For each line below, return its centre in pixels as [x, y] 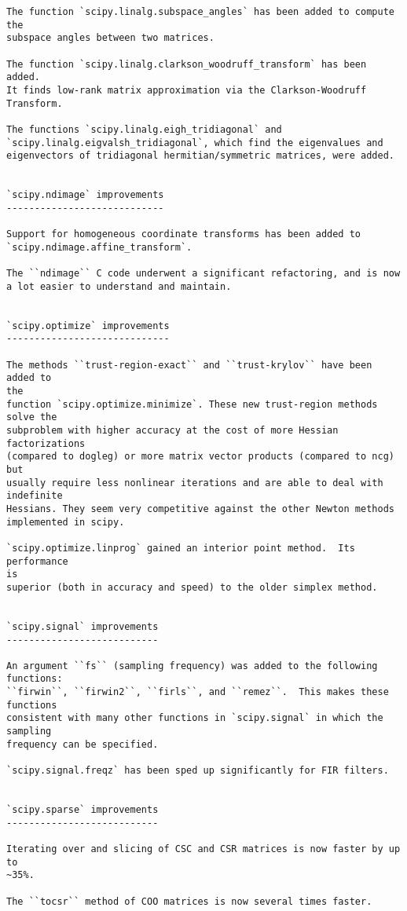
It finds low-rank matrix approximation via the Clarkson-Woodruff [187, 90]
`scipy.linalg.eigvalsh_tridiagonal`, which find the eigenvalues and [195, 143]
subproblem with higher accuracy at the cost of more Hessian [172, 430]
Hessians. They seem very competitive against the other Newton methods [200, 509]
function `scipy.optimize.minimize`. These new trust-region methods [192, 404]
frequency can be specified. [82, 744]
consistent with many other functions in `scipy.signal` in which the [195, 718]
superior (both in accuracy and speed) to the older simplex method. [192, 587]
